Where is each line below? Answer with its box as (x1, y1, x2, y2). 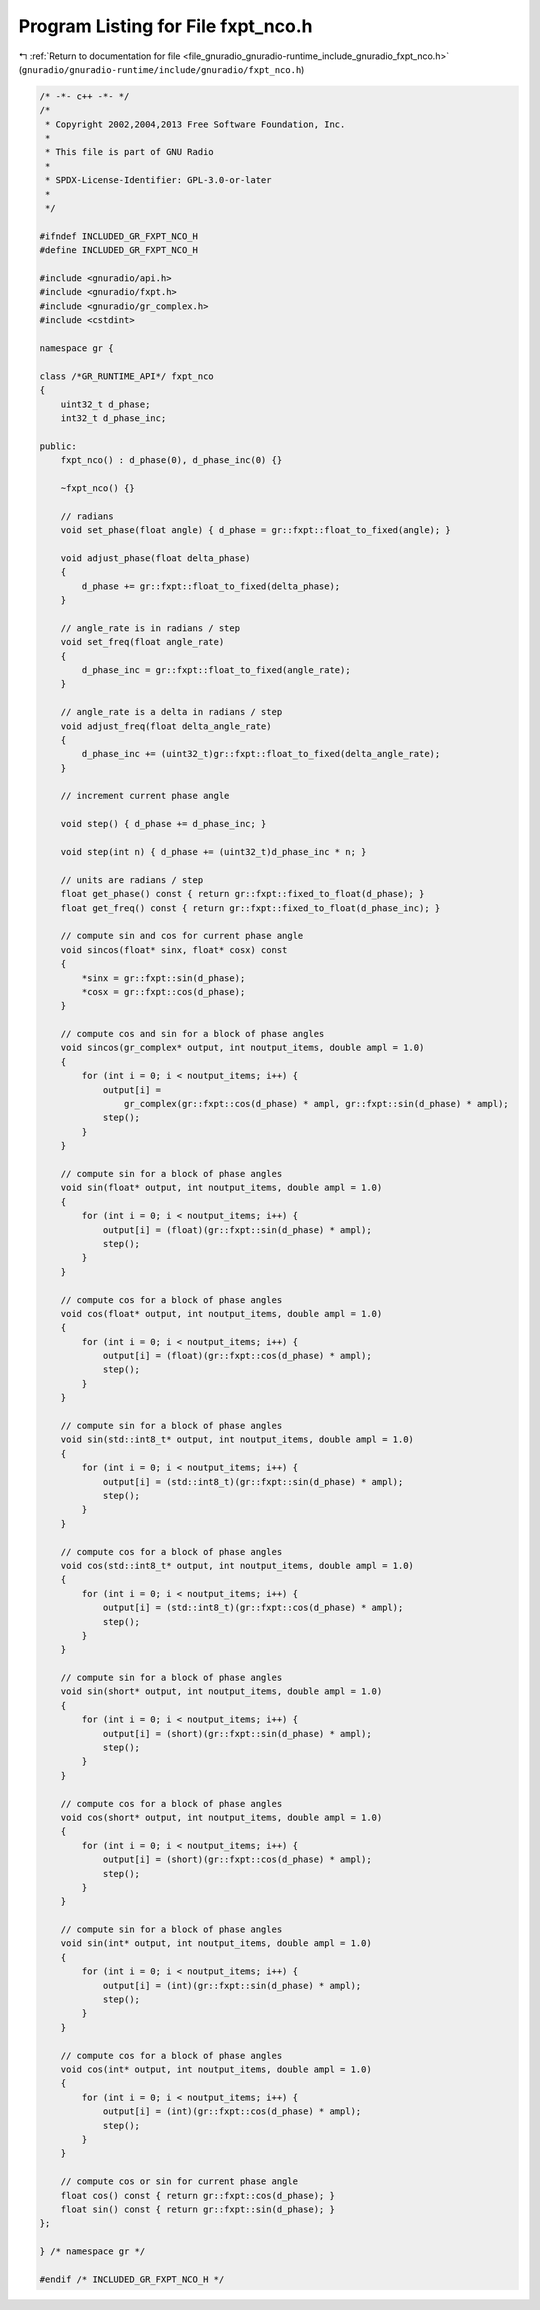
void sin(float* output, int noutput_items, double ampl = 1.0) (60, 1182, 383, 1194)
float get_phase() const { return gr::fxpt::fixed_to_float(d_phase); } (60, 888, 425, 900)
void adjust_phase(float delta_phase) (60, 552, 251, 564)
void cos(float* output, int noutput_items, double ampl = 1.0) (60, 1308, 383, 1319)
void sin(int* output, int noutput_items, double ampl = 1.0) (60, 1938, 372, 1949)
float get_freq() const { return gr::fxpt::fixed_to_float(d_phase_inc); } (60, 902, 441, 914)
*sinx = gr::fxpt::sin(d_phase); (81, 972, 246, 984)
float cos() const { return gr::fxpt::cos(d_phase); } (60, 2190, 335, 2201)
